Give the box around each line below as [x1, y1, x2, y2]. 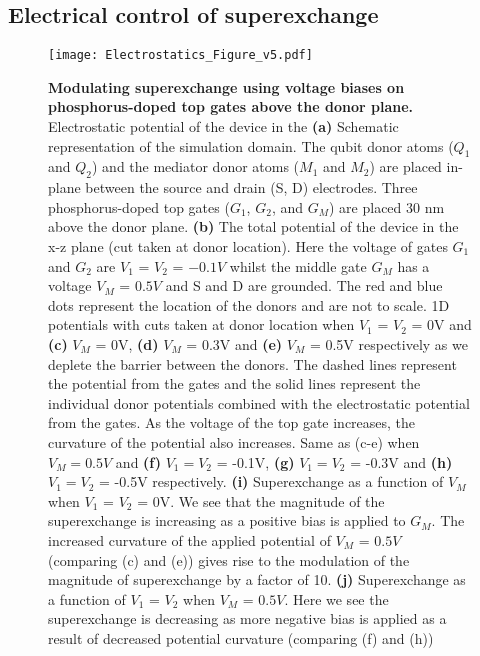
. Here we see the [284, 588, 389, 609]
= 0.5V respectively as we [309, 333, 468, 354]
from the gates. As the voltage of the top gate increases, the [48, 412, 416, 433]
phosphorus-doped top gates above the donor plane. [48, 96, 414, 117]
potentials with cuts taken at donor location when [48, 314, 355, 335]
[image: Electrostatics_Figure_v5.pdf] [48, 48, 313, 63]
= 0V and [411, 314, 472, 335]
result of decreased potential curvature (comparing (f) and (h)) [48, 627, 434, 648]
